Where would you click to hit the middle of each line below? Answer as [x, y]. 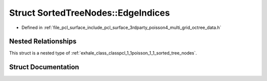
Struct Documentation [44, 67]
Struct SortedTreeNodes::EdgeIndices [89, 13]
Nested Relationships [43, 41]
